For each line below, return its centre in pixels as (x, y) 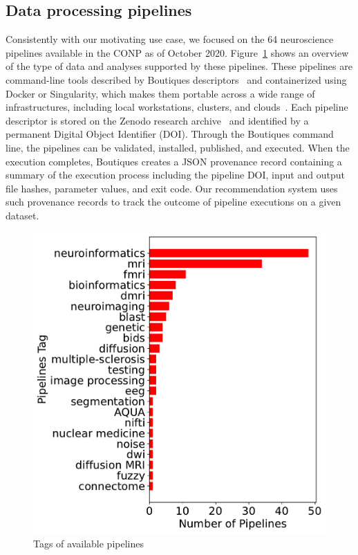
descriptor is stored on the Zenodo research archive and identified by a (157, 120)
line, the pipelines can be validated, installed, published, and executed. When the (178, 147)
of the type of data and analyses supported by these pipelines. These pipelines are (179, 66)
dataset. (22, 215)
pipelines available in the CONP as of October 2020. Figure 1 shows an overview (177, 52)
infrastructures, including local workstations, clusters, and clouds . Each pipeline (177, 107)
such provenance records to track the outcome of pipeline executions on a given (173, 202)
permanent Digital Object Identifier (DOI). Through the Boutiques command (170, 134)
